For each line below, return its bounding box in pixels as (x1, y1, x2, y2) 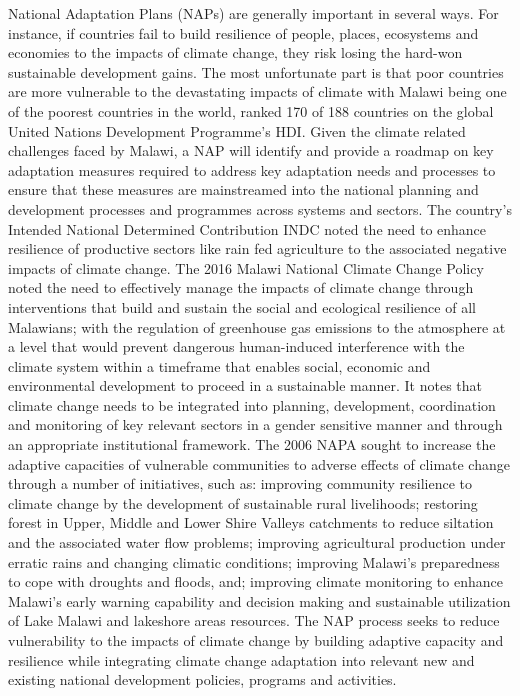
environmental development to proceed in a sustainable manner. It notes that (8, 375, 483, 396)
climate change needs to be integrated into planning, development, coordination (8, 394, 496, 415)
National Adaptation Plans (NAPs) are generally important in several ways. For (8, 3, 499, 23)
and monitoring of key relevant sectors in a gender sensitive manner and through (8, 414, 503, 435)
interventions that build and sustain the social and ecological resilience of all (8, 296, 476, 317)
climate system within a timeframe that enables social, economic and (8, 355, 431, 376)
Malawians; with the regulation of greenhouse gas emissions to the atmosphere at (8, 316, 506, 337)
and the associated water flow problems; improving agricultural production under (8, 532, 506, 553)
